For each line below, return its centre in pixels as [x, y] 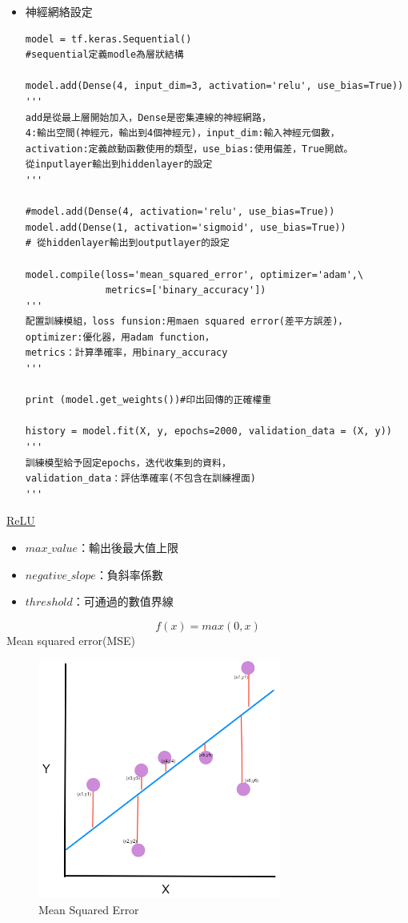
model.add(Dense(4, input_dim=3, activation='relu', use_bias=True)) [214, 86]
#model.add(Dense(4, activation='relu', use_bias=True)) [180, 212]
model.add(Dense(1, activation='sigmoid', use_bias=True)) [186, 227]
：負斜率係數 [129, 574]
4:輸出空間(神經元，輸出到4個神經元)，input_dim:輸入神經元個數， [182, 133]
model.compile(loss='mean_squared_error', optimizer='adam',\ [194, 274]
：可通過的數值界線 [123, 601]
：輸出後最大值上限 [128, 547]
